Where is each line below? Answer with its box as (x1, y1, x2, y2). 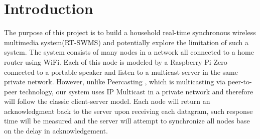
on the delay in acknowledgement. (4, 125, 108, 136)
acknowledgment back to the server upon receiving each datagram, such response (4, 105, 253, 116)
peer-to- (227, 76, 252, 87)
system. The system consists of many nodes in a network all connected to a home (4, 47, 254, 57)
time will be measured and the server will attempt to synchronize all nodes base (4, 115, 250, 126)
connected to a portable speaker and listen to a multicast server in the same (4, 66, 238, 77)
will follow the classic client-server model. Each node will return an (4, 96, 210, 106)
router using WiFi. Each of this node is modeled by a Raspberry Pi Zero (4, 56, 227, 67)
